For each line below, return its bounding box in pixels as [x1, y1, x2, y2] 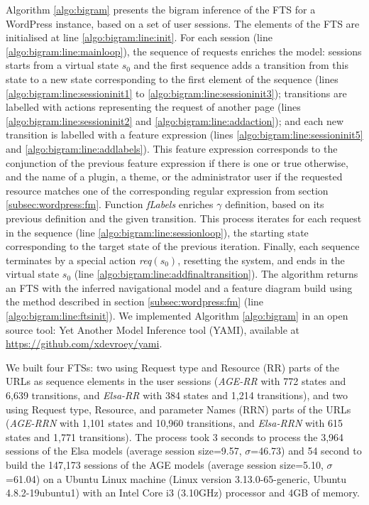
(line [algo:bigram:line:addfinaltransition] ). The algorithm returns [74, 266, 358, 281]
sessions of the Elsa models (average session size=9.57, [6, 443, 242, 458]
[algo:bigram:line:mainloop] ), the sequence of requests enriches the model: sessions [6, 43, 362, 58]
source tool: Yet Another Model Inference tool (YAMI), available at [6, 322, 299, 337]
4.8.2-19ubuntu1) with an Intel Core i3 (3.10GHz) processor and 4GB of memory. [6, 485, 360, 500]
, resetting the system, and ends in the [177, 252, 345, 267]
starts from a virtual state [6, 58, 119, 72]
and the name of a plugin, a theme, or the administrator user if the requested [6, 169, 343, 184]
